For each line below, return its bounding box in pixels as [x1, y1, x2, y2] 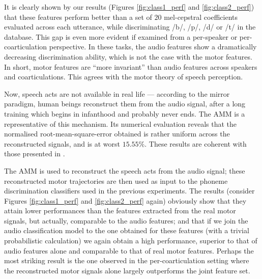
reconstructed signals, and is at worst [4, 138, 120, 149]
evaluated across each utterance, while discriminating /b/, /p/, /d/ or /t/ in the [4, 21, 256, 32]
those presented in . [4, 148, 65, 159]
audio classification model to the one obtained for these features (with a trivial [4, 225, 249, 236]
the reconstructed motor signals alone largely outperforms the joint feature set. [4, 265, 250, 275]
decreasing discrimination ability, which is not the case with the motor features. [4, 51, 252, 62]
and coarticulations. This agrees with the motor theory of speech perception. [4, 71, 243, 82]
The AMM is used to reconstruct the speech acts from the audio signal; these [4, 165, 245, 176]
